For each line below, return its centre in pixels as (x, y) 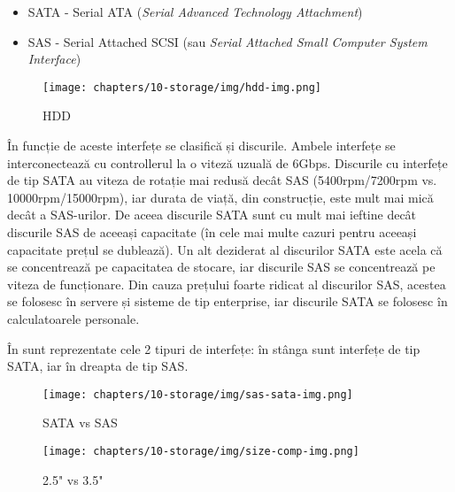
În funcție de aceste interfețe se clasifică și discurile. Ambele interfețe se (201, 146)
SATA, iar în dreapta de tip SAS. (98, 366)
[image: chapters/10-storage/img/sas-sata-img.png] (198, 394)
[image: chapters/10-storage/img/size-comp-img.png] (201, 451)
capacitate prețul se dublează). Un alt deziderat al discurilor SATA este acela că (225, 249)
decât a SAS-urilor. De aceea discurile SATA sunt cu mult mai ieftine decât (212, 215)
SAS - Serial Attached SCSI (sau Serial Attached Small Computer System (227, 41)
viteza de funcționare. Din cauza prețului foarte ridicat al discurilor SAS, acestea (227, 284)
